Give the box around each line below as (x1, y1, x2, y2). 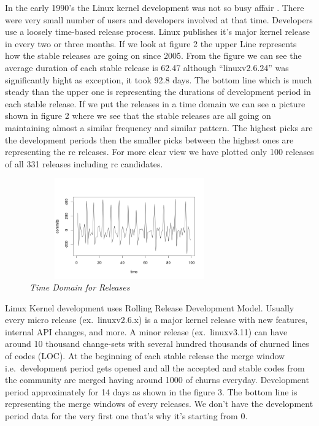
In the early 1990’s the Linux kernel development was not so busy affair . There (5, 1, 304, 13)
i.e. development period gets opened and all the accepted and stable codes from (5, 361, 305, 374)
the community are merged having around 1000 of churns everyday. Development (5, 373, 309, 386)
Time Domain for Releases (29, 281, 130, 294)
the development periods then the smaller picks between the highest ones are (5, 133, 294, 146)
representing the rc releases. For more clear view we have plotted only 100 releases (5, 145, 314, 158)
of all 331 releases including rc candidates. (5, 157, 163, 170)
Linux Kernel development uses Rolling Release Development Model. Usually (5, 301, 294, 314)
